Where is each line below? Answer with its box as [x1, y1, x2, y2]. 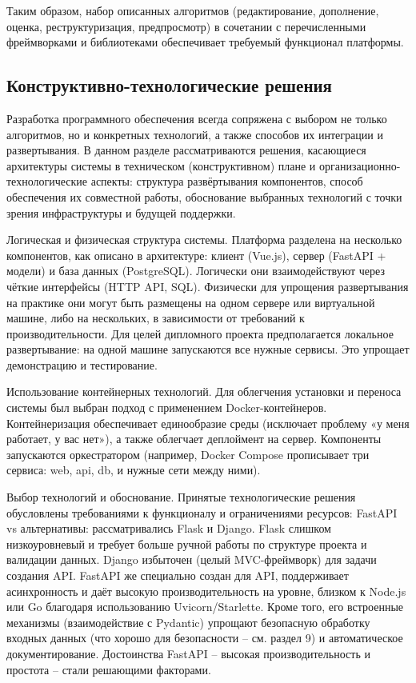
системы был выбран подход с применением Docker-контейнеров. [6, 399, 327, 416]
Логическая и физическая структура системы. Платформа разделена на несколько [6, 231, 402, 248]
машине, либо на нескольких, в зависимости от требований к [6, 310, 305, 326]
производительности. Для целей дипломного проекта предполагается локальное [6, 325, 394, 341]
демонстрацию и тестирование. [6, 356, 158, 373]
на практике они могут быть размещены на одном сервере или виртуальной [6, 294, 375, 310]
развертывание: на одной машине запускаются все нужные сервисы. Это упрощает [6, 341, 410, 357]
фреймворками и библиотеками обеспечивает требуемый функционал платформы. [6, 34, 404, 50]
